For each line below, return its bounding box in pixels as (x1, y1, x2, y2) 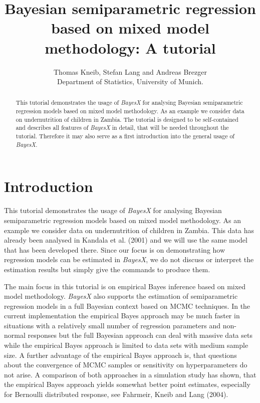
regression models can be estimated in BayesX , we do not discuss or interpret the (4, 254, 254, 265)
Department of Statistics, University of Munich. (57, 76, 203, 87)
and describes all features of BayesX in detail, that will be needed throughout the (16, 123, 229, 132)
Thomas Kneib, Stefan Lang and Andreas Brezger (54, 66, 207, 77)
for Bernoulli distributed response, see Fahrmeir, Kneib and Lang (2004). (4, 389, 228, 399)
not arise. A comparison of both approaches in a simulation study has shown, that (4, 369, 256, 379)
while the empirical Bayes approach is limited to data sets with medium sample (4, 340, 248, 350)
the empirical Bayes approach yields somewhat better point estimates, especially (4, 379, 250, 389)
